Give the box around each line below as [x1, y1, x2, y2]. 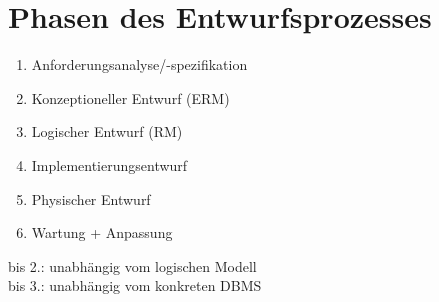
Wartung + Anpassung [31, 222, 173, 243]
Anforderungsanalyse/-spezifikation [31, 54, 248, 75]
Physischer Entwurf [31, 188, 151, 209]
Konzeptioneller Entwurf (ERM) [31, 87, 230, 108]
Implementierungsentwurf [31, 154, 188, 175]
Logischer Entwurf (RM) [31, 121, 183, 142]
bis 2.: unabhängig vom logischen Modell [8, 255, 257, 276]
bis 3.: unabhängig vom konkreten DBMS [8, 275, 262, 296]
